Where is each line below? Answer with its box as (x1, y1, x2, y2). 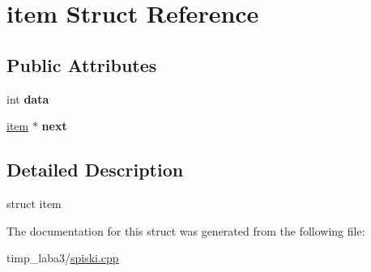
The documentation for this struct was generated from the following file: (6, 222, 365, 239)
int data (6, 90, 49, 107)
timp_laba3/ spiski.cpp (6, 249, 119, 266)
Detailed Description (6, 157, 184, 182)
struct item (6, 194, 62, 211)
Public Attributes (6, 52, 157, 77)
